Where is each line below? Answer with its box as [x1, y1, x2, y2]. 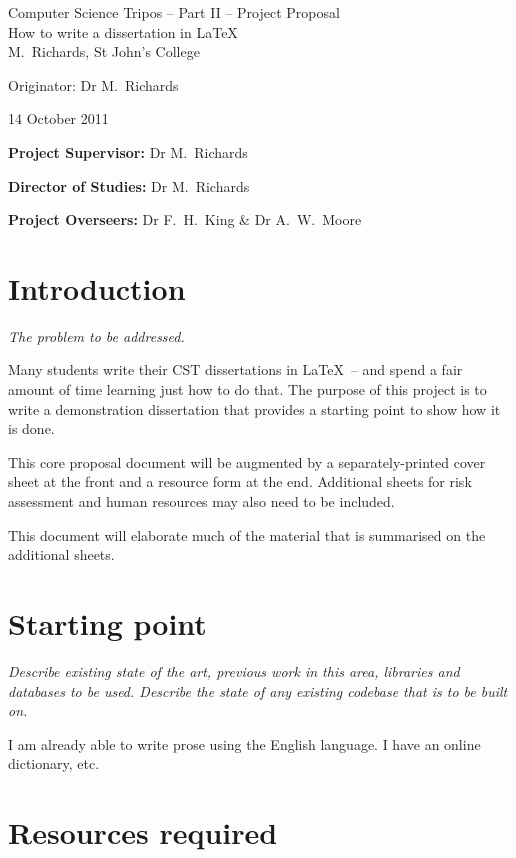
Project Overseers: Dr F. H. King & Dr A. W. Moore [8, 209, 362, 230]
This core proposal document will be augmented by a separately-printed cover [8, 451, 486, 472]
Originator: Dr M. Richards [8, 74, 179, 95]
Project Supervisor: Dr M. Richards [8, 141, 248, 162]
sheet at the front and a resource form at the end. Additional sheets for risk [8, 471, 472, 492]
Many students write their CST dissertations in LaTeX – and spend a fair [8, 359, 463, 380]
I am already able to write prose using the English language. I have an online [8, 733, 481, 754]
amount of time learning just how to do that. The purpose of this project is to [8, 379, 487, 400]
